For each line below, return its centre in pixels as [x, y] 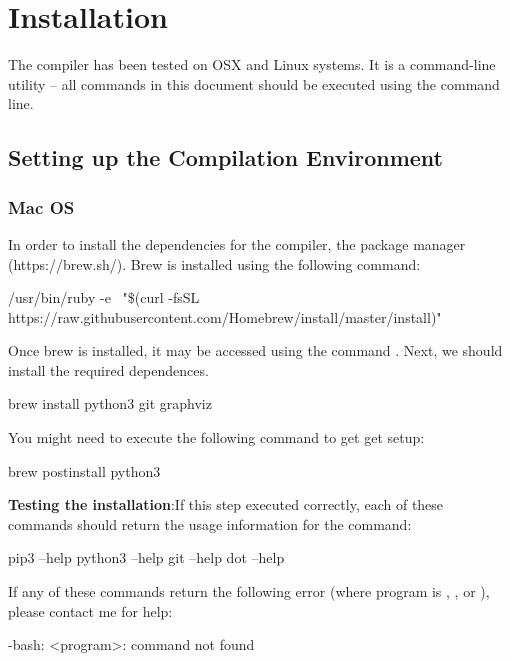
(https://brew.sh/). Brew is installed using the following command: [214, 263]
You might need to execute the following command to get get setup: [216, 437]
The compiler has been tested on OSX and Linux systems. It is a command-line [252, 64]
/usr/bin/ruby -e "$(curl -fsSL [104, 297]
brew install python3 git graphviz [110, 403]
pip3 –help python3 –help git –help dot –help [146, 557]
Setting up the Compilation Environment [225, 157]
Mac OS [41, 206]
